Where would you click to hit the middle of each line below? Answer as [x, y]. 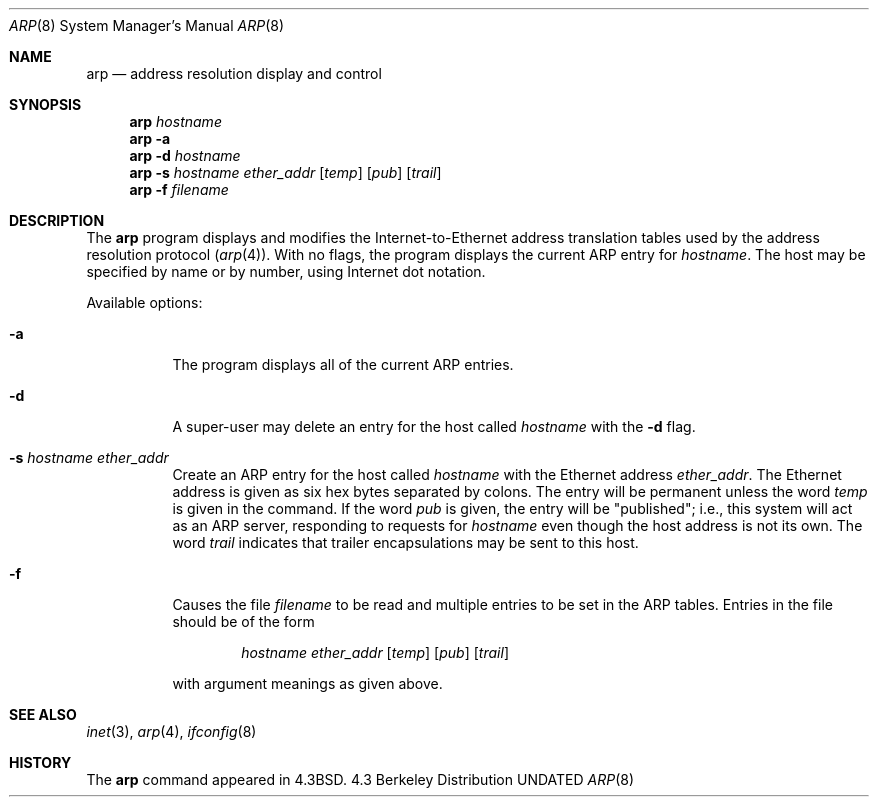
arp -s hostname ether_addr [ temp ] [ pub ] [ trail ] [285, 172]
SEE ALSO [43, 714]
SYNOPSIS [45, 104]
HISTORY [40, 762]
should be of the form [243, 621]
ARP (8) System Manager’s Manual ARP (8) [147, 25]
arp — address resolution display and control [234, 73]
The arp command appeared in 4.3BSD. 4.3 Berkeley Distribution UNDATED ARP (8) [360, 779]
